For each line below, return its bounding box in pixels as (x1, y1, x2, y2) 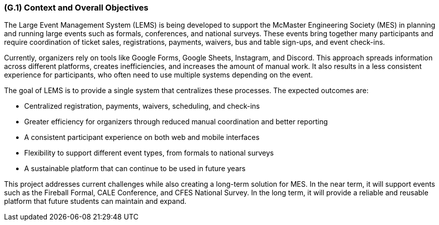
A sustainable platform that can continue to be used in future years (24, 164, 246, 173)
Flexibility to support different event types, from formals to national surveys (24, 148, 274, 158)
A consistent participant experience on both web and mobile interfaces (24, 133, 260, 142)
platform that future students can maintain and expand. (4, 197, 187, 206)
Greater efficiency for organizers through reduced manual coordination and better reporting (24, 117, 328, 126)
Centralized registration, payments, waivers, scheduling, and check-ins (24, 102, 260, 111)
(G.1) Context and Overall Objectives (4, 3, 149, 13)
